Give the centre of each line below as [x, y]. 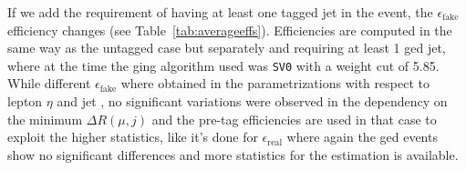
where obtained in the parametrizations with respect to [275, 83]
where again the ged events [362, 137]
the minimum [45, 119]
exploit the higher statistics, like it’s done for [133, 137]
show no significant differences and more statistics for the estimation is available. [233, 154]
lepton [25, 101]
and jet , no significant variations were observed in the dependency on [252, 101]
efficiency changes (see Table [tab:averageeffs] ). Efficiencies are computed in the [230, 30]
